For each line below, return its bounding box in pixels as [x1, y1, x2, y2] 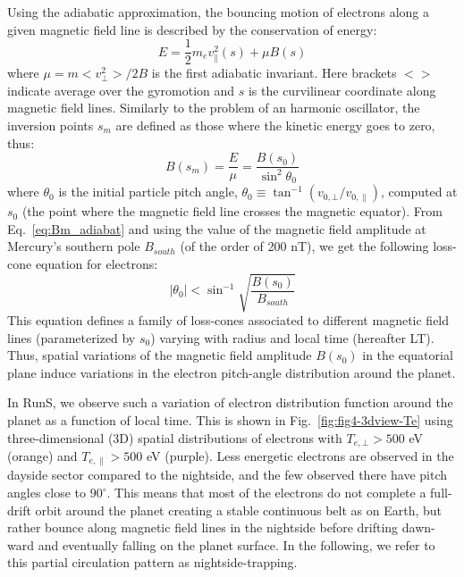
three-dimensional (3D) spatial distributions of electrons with [7, 428, 342, 447]
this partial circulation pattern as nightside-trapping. [7, 553, 298, 572]
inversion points [7, 116, 94, 135]
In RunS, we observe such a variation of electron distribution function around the [7, 393, 453, 412]
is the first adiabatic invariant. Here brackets [151, 63, 397, 82]
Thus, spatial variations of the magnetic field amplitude [7, 346, 312, 364]
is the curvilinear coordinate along [248, 80, 436, 99]
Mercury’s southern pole [7, 237, 140, 255]
